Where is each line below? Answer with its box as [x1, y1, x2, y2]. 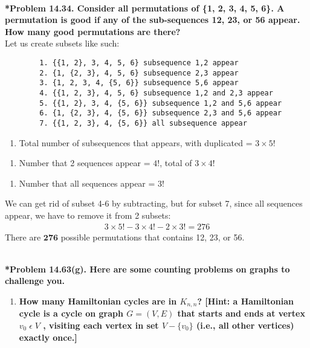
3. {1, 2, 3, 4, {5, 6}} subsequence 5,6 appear [39, 79, 239, 88]
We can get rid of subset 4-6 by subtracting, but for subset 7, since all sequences [5, 197, 303, 210]
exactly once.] [19, 330, 77, 343]
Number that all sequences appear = [19, 176, 155, 189]
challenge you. [5, 274, 65, 287]
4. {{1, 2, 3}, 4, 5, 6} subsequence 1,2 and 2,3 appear [39, 88, 273, 97]
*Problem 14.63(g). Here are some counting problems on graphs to [5, 262, 290, 275]
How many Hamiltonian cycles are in [19, 294, 177, 307]
